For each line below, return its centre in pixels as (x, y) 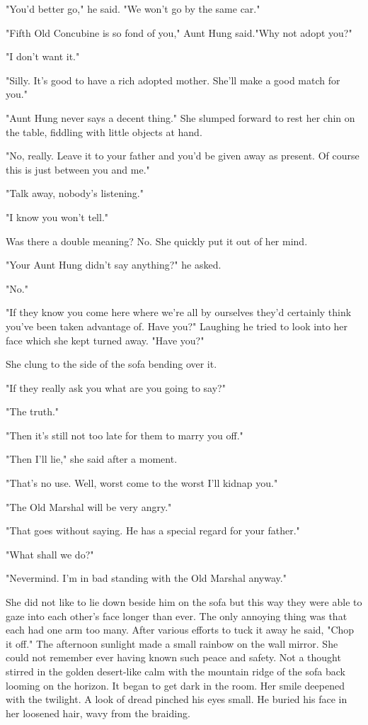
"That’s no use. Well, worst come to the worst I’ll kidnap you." (142, 483)
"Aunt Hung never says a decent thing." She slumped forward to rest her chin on (180, 117)
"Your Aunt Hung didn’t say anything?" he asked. (114, 265)
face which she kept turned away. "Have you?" (105, 340)
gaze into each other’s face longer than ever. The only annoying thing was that (177, 616)
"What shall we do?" (50, 554)
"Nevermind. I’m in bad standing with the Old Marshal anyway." (146, 578)
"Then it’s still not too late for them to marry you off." (125, 435)
